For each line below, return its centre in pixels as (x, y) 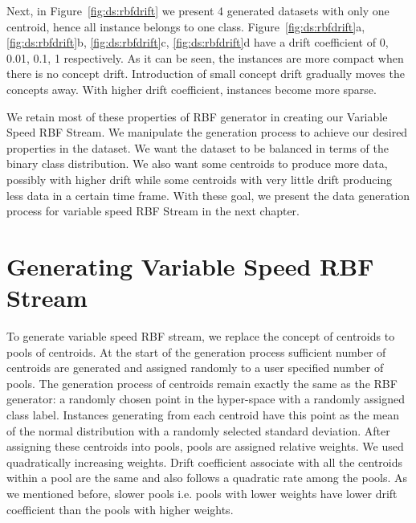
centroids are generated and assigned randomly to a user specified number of (195, 368)
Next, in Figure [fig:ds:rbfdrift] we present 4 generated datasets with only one (198, 10)
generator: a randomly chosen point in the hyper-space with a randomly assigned (206, 399)
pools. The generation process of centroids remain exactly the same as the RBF (202, 383)
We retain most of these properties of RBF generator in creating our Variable (197, 116)
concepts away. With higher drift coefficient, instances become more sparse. (192, 89)
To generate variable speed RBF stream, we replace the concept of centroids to (201, 336)
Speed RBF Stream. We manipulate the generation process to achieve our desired (207, 132)
